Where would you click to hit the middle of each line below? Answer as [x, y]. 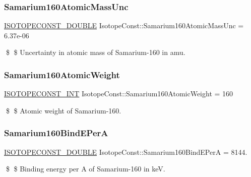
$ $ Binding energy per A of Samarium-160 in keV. [85, 169]
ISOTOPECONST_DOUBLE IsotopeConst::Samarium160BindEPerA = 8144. [126, 152]
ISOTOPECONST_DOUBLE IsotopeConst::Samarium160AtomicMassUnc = [124, 25]
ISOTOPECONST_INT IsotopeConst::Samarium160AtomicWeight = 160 [119, 94]
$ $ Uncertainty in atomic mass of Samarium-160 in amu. [96, 52]
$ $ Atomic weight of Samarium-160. [64, 110]
